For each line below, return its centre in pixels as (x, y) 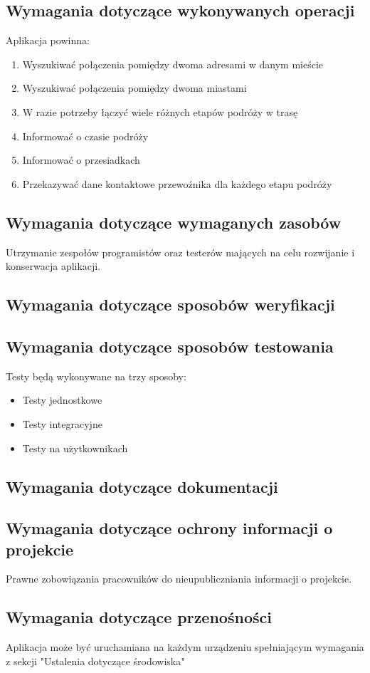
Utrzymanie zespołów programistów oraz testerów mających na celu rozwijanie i (180, 252)
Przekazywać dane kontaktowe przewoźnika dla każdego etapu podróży (177, 183)
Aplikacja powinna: (48, 40)
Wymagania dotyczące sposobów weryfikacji (170, 304)
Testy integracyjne (62, 423)
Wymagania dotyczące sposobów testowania (170, 346)
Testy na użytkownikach (75, 448)
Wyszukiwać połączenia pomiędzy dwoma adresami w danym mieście (173, 64)
